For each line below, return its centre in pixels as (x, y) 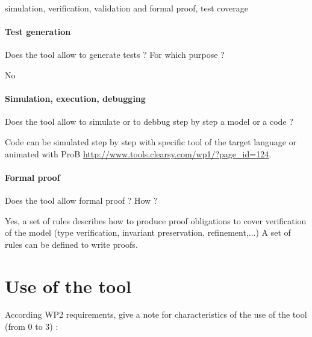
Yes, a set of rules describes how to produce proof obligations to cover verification (156, 220)
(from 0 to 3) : (32, 326)
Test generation (38, 32)
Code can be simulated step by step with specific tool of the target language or (151, 141)
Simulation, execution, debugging (75, 99)
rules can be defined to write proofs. (71, 244)
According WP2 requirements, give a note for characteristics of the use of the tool (156, 314)
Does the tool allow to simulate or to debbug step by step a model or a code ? (149, 121)
